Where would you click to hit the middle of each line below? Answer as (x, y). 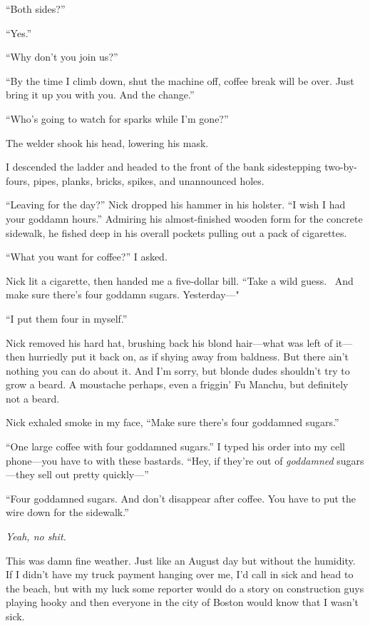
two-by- (341, 167)
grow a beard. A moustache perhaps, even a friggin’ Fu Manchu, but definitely (177, 384)
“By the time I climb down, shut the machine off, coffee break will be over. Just (180, 80)
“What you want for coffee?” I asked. (87, 257)
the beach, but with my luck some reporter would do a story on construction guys (185, 588)
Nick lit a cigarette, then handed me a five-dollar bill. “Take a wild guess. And (180, 280)
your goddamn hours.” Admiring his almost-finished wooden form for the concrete (184, 218)
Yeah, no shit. (36, 536)
